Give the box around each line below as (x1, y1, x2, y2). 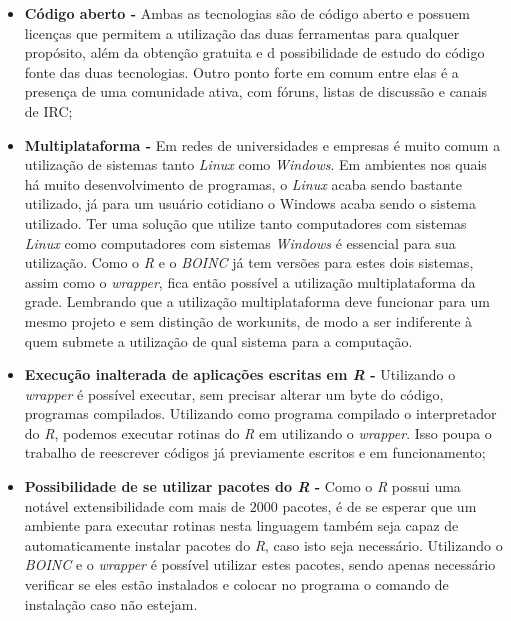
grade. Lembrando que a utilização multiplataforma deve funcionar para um (24, 291, 490, 312)
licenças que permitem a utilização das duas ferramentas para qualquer (24, 22, 460, 43)
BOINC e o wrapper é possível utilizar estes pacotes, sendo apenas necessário (24, 554, 496, 575)
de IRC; (24, 100, 73, 121)
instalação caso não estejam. (24, 593, 198, 614)
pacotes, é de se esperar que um (282, 495, 477, 516)
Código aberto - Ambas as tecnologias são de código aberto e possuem (24, 3, 470, 23)
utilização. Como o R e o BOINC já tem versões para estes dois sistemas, (24, 252, 474, 273)
